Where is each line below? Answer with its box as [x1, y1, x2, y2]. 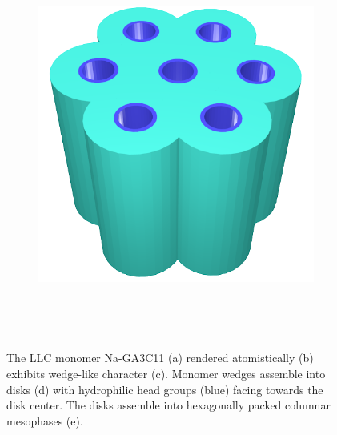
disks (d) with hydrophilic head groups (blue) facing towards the [6, 381, 323, 397]
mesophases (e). [6, 412, 83, 429]
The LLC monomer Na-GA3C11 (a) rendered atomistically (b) [6, 349, 314, 366]
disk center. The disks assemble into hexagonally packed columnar [6, 397, 331, 413]
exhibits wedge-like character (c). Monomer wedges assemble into [6, 365, 326, 381]
